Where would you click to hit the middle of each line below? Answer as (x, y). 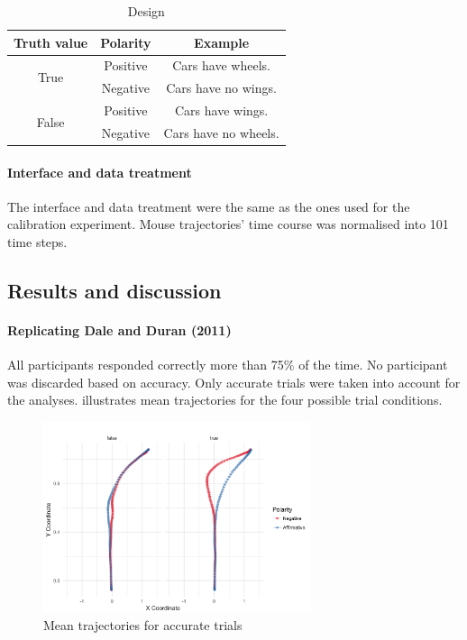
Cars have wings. (221, 110)
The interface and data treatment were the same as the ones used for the (209, 206)
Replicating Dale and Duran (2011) (119, 330)
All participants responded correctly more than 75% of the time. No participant (228, 365)
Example (222, 42)
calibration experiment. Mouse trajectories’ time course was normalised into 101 (228, 224)
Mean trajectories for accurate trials (143, 625)
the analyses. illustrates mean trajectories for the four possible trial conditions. (225, 400)
